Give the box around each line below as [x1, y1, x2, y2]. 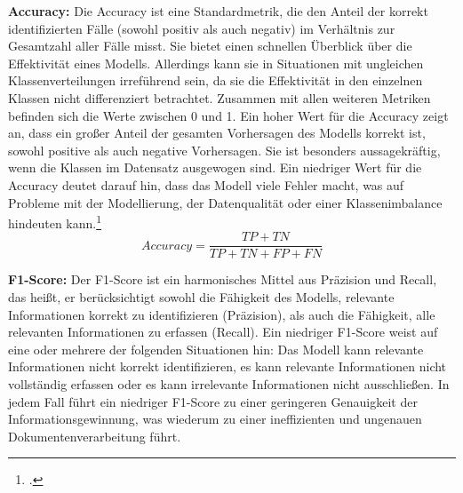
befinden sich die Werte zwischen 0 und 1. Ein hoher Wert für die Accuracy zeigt [8, 106, 449, 124]
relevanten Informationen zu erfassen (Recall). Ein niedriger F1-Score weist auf [8, 322, 438, 341]
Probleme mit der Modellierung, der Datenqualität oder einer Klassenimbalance [8, 193, 443, 211]
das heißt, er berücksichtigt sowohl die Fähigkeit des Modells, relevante [8, 288, 395, 306]
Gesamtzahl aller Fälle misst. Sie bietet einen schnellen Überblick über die [8, 36, 412, 55]
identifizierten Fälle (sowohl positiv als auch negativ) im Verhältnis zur [8, 19, 395, 37]
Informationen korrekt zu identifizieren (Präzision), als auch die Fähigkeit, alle [8, 305, 435, 323]
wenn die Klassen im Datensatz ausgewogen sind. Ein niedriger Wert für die [8, 158, 422, 177]
